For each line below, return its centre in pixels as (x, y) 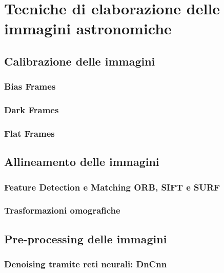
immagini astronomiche (88, 28)
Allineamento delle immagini (82, 162)
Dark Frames (32, 110)
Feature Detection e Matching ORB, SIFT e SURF (112, 187)
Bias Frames (30, 86)
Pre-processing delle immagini (86, 238)
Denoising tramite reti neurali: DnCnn (86, 264)
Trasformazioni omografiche (62, 210)
